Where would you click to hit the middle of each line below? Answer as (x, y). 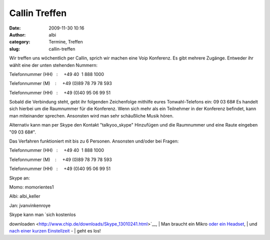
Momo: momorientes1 (31, 187)
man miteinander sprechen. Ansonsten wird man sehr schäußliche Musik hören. (91, 115)
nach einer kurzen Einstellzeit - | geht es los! (55, 230)
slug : (14, 49)
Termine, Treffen (66, 42)
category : (20, 42)
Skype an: (19, 178)
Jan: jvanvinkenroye (30, 205)
